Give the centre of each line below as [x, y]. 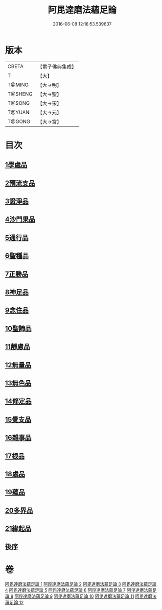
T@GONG [19, 122]
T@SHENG [20, 94]
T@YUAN [19, 112]
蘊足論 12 [14, 603]
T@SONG [19, 103]
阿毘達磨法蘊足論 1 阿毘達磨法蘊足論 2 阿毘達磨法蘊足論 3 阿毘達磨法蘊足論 [81, 584]
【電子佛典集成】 [57, 67]
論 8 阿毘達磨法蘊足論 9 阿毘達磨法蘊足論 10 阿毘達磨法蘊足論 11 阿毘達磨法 [81, 596]
